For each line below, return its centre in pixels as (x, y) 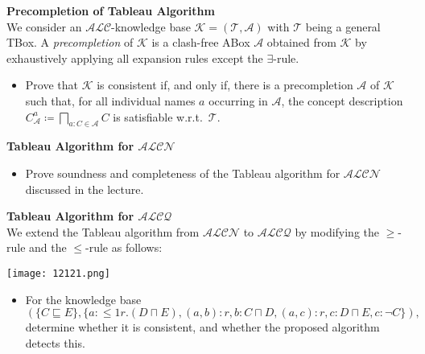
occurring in (238, 100)
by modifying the (337, 231)
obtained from (301, 42)
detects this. (55, 342)
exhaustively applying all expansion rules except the (135, 58)
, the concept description (342, 100)
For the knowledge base (83, 299)
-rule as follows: (124, 247)
